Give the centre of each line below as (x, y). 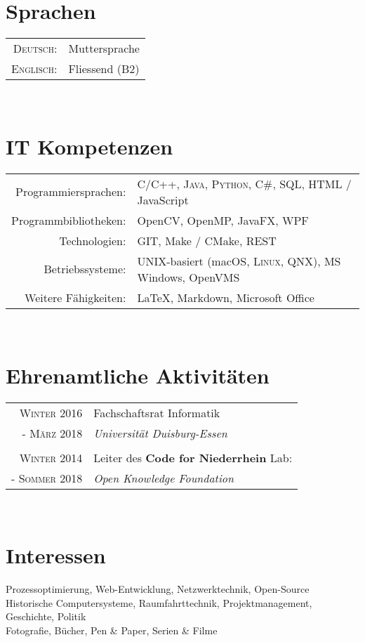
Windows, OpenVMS (188, 277)
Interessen (56, 555)
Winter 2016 (51, 412)
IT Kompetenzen (89, 146)
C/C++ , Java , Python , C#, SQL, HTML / (244, 183)
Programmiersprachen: (71, 192)
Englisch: (34, 69)
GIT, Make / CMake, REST (207, 240)
